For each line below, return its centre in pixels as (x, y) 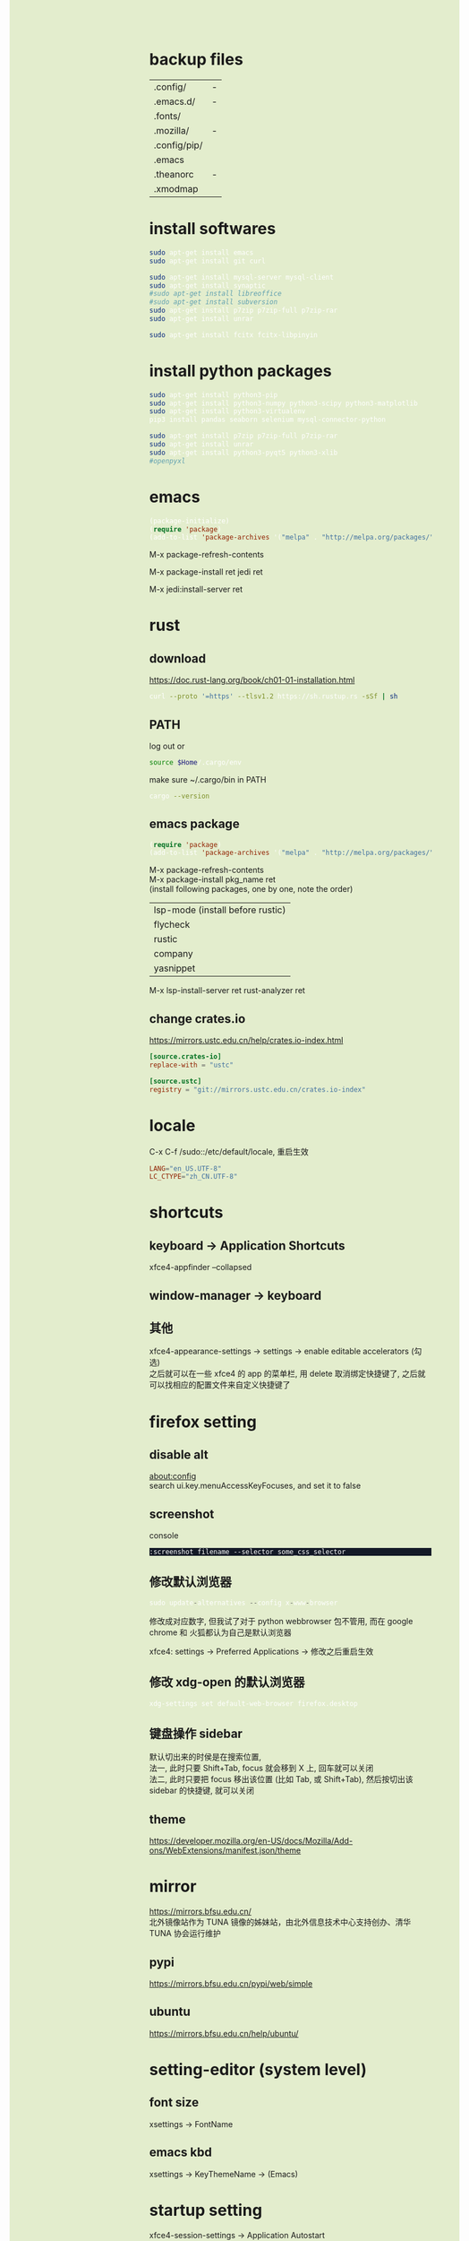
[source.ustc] (175, 1081)
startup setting (206, 2210)
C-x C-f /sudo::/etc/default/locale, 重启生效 (229, 1151)
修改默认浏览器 (190, 1582)
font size (174, 2103)
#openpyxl (167, 461)
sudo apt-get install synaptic (207, 286)
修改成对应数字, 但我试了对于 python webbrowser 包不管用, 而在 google (281, 1621)
